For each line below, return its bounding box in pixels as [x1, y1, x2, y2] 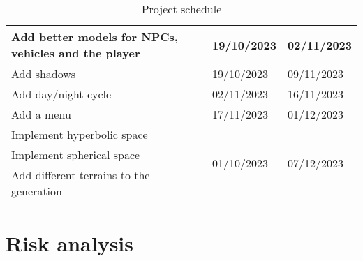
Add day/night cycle [11, 86, 112, 102]
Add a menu [11, 106, 71, 122]
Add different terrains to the [11, 167, 150, 183]
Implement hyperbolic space [11, 126, 148, 142]
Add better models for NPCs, [11, 29, 178, 45]
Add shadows [11, 66, 76, 82]
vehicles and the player [11, 45, 140, 61]
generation [11, 183, 62, 199]
